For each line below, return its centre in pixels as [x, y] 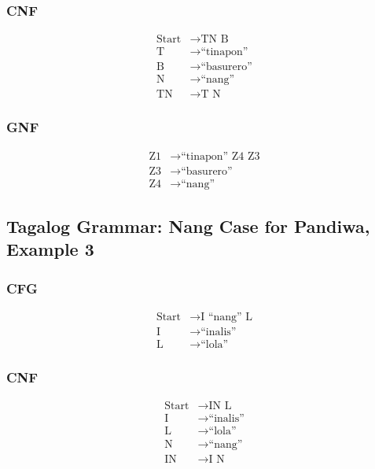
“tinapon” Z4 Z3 [221, 156]
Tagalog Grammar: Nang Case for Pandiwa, [188, 226]
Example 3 [50, 249]
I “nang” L [227, 318]
